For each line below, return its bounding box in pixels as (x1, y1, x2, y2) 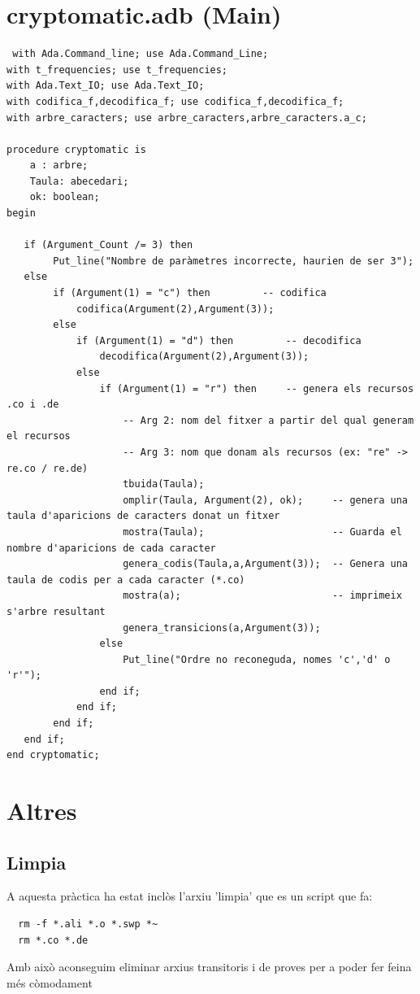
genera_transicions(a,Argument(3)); (123, 621, 321, 634)
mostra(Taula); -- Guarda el (123, 525, 402, 538)
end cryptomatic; (6, 749, 100, 761)
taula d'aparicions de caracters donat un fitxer (6, 510, 280, 522)
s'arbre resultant (6, 605, 106, 617)
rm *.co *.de (18, 934, 89, 946)
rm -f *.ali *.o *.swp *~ (18, 918, 158, 931)
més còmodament (6, 974, 93, 991)
